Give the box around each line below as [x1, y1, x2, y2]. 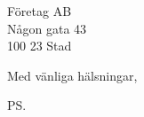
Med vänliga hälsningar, [7, 66, 138, 84]
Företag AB [7, 2, 72, 19]
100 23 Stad [7, 36, 72, 55]
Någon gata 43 [7, 19, 87, 37]
